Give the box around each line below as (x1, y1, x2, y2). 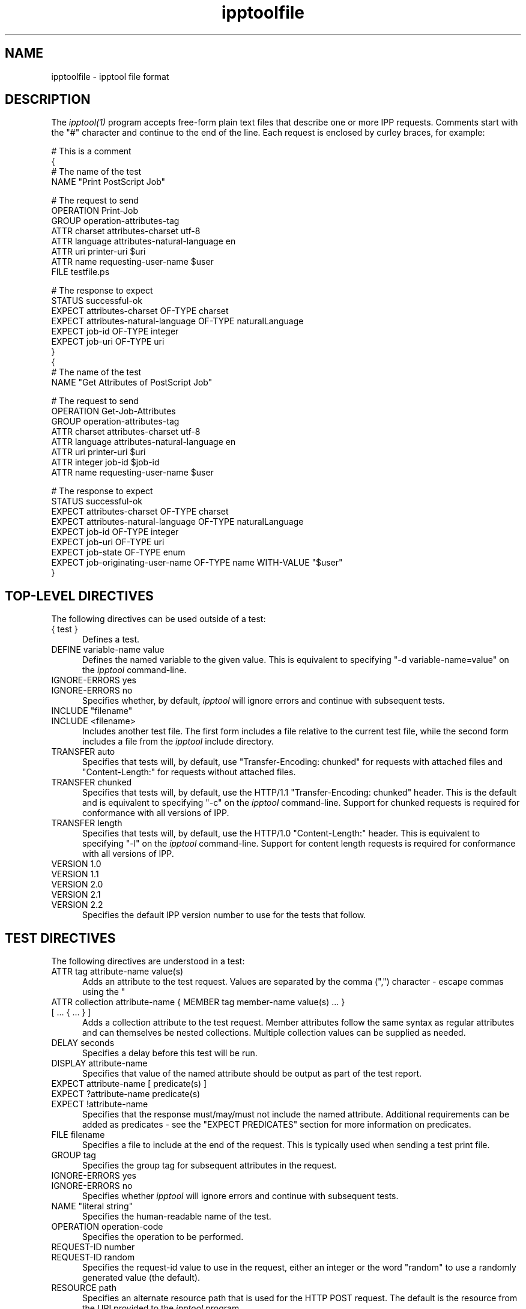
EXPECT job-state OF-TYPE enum (51, 547, 186, 558)
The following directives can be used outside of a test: (51, 614, 266, 624)
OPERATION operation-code (51, 1221, 163, 1232)
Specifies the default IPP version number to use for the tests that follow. (82, 910, 366, 921)
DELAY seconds (51, 1038, 115, 1048)
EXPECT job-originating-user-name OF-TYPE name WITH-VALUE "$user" (51, 557, 343, 568)
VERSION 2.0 (51, 879, 103, 890)
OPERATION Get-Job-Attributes (51, 406, 176, 417)
